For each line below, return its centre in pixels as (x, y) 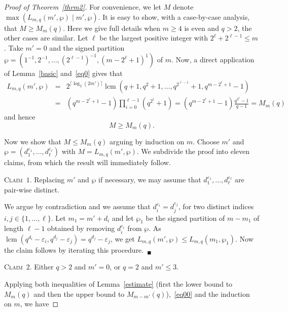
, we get (122, 238)
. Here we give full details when (112, 28)
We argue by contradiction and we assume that (77, 206)
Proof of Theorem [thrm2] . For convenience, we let (83, 7)
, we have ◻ (39, 304)
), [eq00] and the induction (208, 294)
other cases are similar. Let (46, 38)
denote (183, 7)
